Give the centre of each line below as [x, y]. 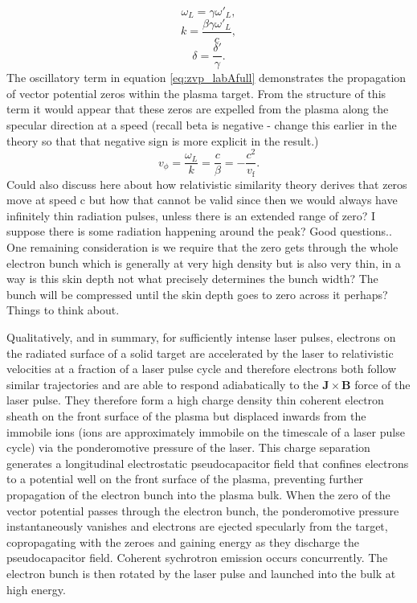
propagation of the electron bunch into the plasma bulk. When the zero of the [198, 494]
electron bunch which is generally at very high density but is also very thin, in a [204, 263]
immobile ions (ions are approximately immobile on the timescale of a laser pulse [206, 431]
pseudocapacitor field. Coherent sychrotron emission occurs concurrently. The [197, 558]
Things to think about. [63, 310]
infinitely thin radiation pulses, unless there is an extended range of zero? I [191, 215]
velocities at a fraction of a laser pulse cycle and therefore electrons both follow [202, 369]
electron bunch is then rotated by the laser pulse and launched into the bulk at [201, 573]
